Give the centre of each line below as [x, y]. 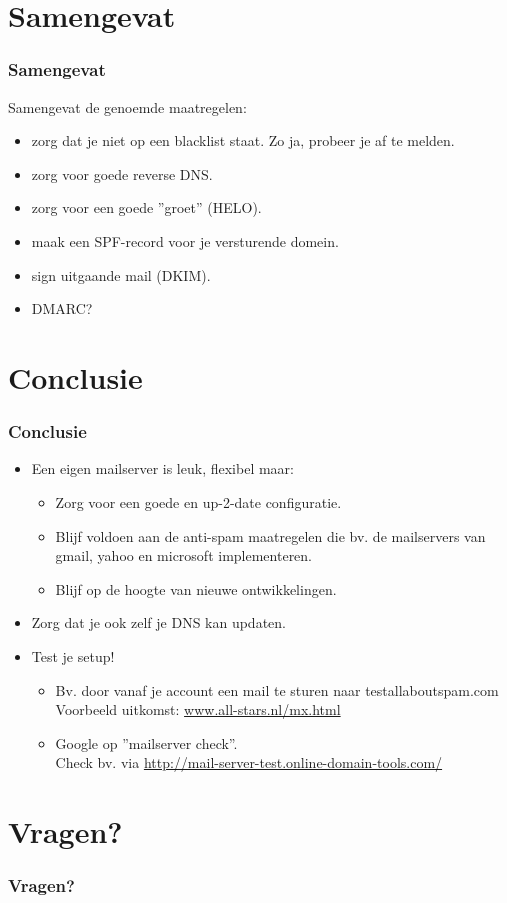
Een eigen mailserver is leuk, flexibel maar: [162, 468]
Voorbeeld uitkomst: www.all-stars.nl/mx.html [198, 709]
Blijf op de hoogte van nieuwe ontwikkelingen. [196, 588]
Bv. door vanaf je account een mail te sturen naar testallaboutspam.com [277, 689]
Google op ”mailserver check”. [146, 742]
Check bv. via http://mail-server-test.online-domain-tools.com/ [249, 762]
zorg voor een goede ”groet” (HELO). [146, 207]
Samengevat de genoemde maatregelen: [127, 106]
